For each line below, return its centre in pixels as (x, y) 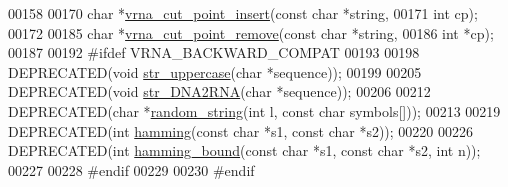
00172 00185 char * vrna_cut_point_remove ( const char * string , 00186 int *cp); (251, 32)
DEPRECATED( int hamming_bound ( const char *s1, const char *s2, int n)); (244, 150)
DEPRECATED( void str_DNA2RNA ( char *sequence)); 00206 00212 (219, 91)
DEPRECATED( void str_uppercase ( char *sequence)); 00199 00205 (215, 71)
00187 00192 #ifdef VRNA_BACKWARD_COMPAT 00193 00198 (214, 52)
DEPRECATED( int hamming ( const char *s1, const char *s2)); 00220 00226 (241, 130)
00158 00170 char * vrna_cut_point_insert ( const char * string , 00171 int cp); (243, 13)
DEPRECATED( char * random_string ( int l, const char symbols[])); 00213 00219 (254, 110)
